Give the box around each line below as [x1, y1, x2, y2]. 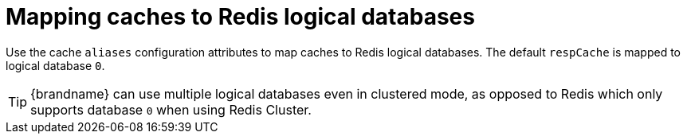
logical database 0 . [6, 58, 105, 72]
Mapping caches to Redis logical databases [6, 3, 475, 30]
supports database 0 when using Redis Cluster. [30, 101, 312, 118]
